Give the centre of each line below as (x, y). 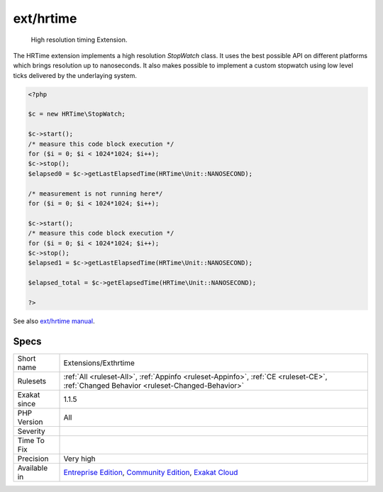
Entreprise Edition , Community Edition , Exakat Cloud (151, 472)
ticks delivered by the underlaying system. (75, 75)
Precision (33, 459)
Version (30, 422)
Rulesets (32, 381)
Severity (31, 431)
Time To (31, 440)
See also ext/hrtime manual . (54, 321)
